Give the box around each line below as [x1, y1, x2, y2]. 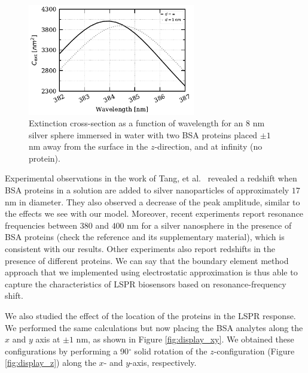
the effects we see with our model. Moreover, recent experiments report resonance [5, 207, 304, 220]
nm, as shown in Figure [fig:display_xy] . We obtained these [76, 333, 294, 345]
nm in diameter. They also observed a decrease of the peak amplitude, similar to [5, 195, 300, 208]
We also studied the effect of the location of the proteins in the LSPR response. [5, 310, 296, 322]
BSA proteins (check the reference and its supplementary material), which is [5, 231, 285, 243]
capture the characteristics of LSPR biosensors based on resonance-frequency [5, 277, 286, 290]
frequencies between [5, 219, 78, 231]
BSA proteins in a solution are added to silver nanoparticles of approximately [5, 184, 289, 196]
